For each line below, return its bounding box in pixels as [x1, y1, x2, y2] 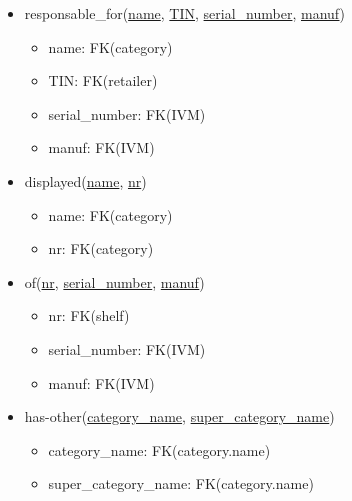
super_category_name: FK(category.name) [48, 473, 314, 494]
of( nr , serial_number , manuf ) [24, 271, 205, 292]
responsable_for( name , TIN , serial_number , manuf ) [24, 3, 345, 23]
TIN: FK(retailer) [48, 70, 158, 91]
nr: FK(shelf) [48, 305, 130, 326]
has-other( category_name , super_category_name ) [24, 406, 335, 427]
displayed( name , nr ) [24, 170, 147, 191]
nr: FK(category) [48, 238, 154, 259]
